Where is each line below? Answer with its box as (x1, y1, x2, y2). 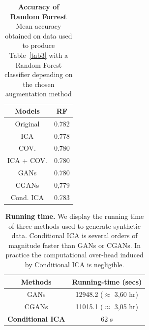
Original (15, 118, 40, 128)
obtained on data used (5, 30, 72, 41)
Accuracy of (18, 1, 60, 11)
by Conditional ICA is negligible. (25, 259, 124, 269)
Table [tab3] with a (9, 49, 68, 60)
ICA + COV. (7, 155, 47, 165)
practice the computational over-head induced (5, 249, 144, 260)
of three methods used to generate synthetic (8, 220, 141, 231)
